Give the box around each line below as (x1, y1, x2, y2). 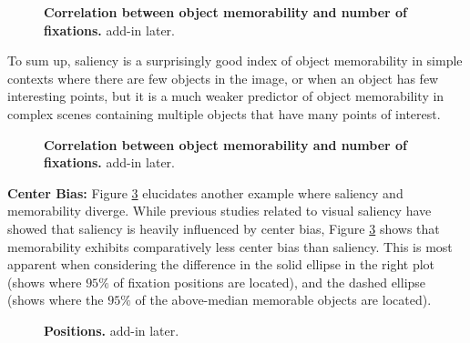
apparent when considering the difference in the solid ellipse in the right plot (7, 255, 435, 274)
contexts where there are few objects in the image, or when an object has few (7, 68, 439, 87)
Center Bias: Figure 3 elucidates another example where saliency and (7, 183, 404, 202)
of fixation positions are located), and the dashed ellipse (113, 272, 426, 291)
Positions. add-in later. (44, 320, 179, 339)
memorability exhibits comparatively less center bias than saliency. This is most (7, 237, 453, 256)
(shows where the (7, 290, 104, 309)
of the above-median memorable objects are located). (135, 290, 432, 309)
